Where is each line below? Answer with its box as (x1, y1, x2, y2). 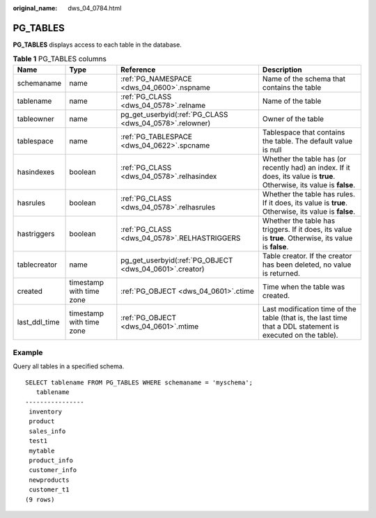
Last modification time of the (262, 304, 357, 313)
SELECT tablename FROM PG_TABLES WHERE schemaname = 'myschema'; (25, 378, 253, 386)
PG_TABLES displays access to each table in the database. (13, 40, 182, 49)
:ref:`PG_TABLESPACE (120, 132, 193, 141)
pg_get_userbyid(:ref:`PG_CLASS (120, 109, 228, 119)
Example (13, 348, 43, 358)
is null (262, 145, 282, 155)
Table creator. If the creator (262, 251, 352, 260)
